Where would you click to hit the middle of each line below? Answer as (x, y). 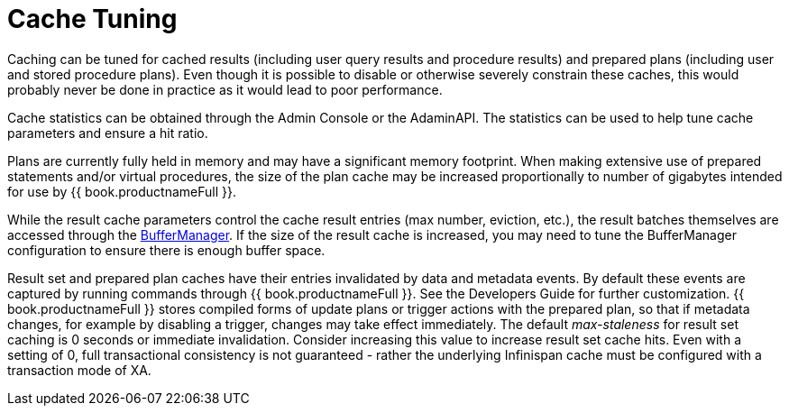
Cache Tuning (92, 19)
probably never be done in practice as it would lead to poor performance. (225, 89)
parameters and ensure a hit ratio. (108, 133)
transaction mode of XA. (79, 370)
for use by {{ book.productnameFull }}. (122, 191)
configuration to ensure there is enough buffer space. (166, 250)
